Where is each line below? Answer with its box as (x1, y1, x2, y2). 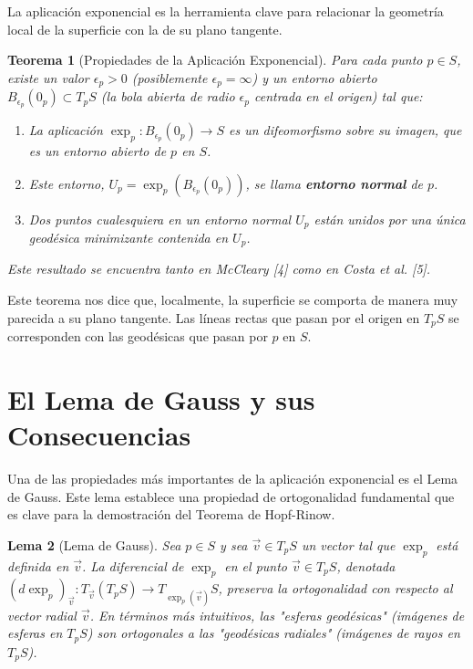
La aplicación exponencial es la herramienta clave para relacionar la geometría (7, 2, 444, 20)
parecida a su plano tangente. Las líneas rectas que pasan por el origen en (7, 308, 420, 327)
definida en (7, 556, 69, 575)
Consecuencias (7, 416, 191, 454)
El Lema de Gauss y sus (7, 380, 315, 417)
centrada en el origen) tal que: (253, 87, 423, 106)
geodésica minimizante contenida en (28, 228, 229, 246)
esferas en (7, 623, 63, 643)
